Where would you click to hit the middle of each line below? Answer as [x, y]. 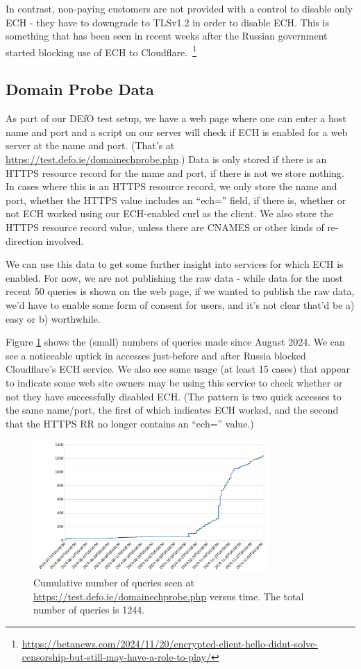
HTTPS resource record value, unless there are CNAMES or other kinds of [165, 227]
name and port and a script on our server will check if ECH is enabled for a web [177, 132]
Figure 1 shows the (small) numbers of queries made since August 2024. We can [175, 342]
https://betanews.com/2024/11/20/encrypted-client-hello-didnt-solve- [170, 643]
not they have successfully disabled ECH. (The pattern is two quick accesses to [174, 396]
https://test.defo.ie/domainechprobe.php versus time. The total [169, 596]
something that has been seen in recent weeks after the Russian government [167, 36]
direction [24, 240]
